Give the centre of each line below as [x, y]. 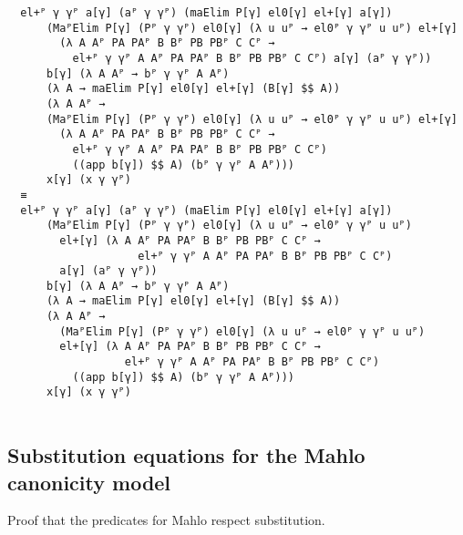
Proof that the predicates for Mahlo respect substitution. [166, 520]
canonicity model [89, 482]
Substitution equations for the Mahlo [186, 455]
